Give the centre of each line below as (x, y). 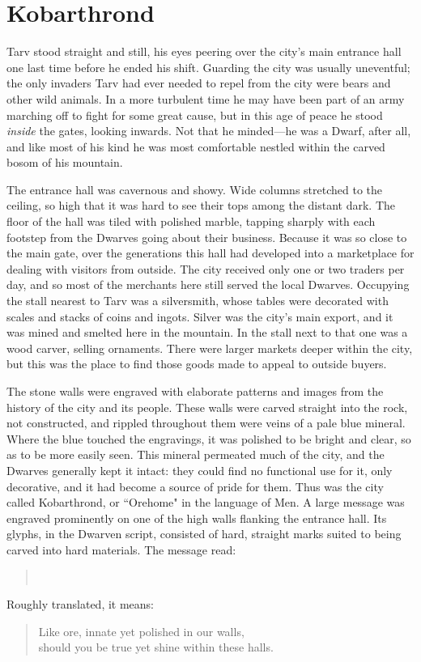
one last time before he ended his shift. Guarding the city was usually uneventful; (208, 67)
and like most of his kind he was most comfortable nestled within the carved (196, 146)
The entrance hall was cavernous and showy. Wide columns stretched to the (195, 189)
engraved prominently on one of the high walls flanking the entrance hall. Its (197, 518)
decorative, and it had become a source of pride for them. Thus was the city (195, 486)
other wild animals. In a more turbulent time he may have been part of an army (206, 98)
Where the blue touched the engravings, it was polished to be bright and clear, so (209, 438)
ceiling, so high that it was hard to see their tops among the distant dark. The (201, 205)
